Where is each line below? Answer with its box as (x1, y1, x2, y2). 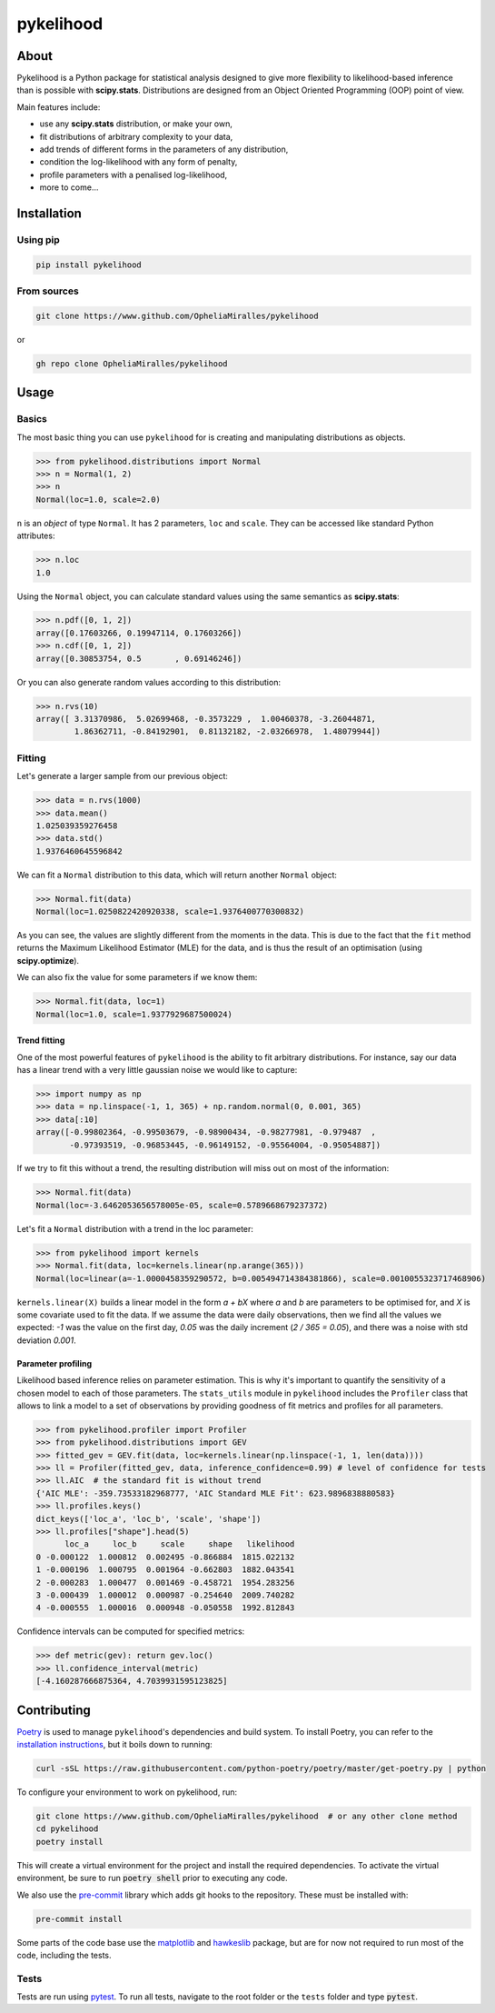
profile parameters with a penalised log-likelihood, (39, 169, 228, 180)
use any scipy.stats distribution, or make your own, (39, 118, 233, 129)
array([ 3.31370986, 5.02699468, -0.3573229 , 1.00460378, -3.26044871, (35, 714, 377, 725)
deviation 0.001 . (16, 1335, 76, 1346)
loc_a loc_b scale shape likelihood (64, 1539, 295, 1549)
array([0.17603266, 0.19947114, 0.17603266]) (35, 627, 243, 638)
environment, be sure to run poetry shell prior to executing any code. (16, 1873, 288, 1884)
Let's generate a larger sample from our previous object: (16, 771, 229, 782)
